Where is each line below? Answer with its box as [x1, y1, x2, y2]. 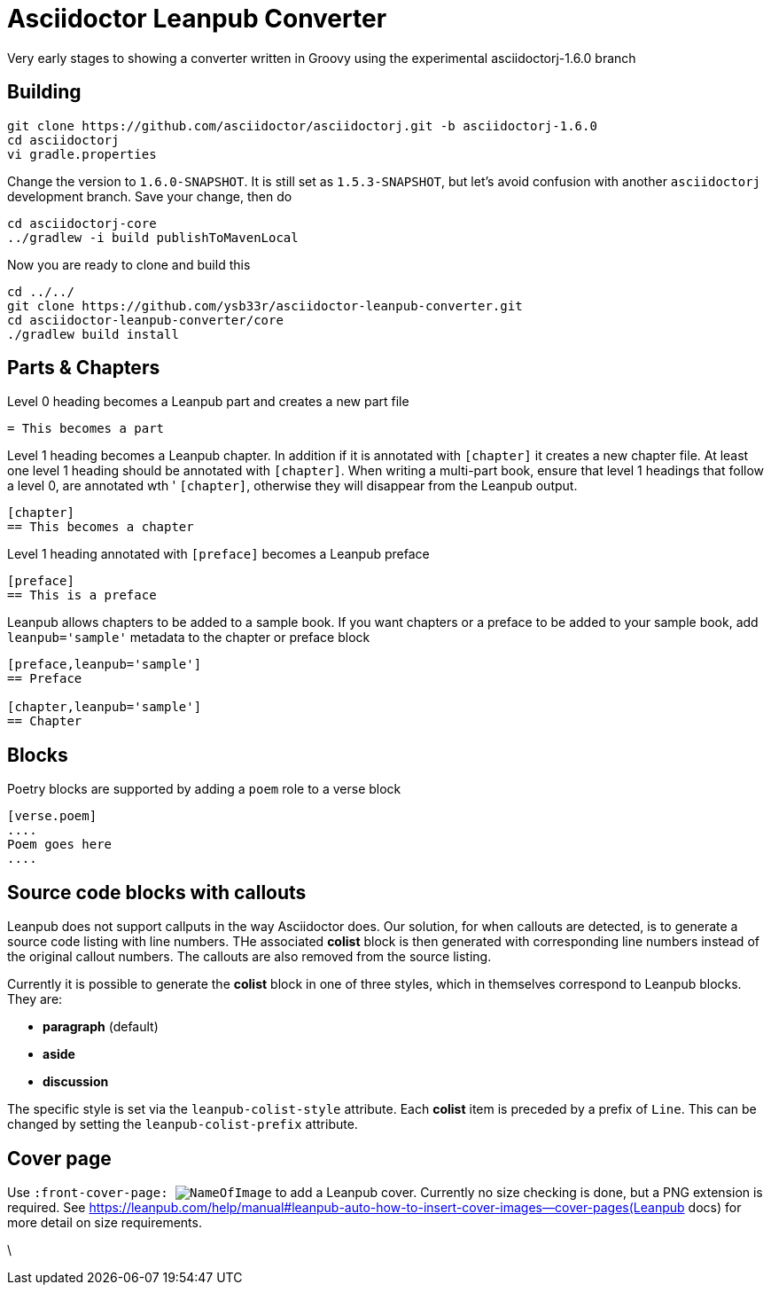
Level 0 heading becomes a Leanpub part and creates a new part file [7, 394, 409, 410]
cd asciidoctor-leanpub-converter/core [7, 312, 284, 327]
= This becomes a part [7, 421, 165, 436]
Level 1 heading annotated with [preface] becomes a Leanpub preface [7, 546, 430, 562]
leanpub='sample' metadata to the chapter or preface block [7, 630, 370, 646]
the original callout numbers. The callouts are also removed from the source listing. [7, 949, 492, 965]
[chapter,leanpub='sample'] [7, 700, 202, 715]
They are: [7, 991, 63, 1007]
